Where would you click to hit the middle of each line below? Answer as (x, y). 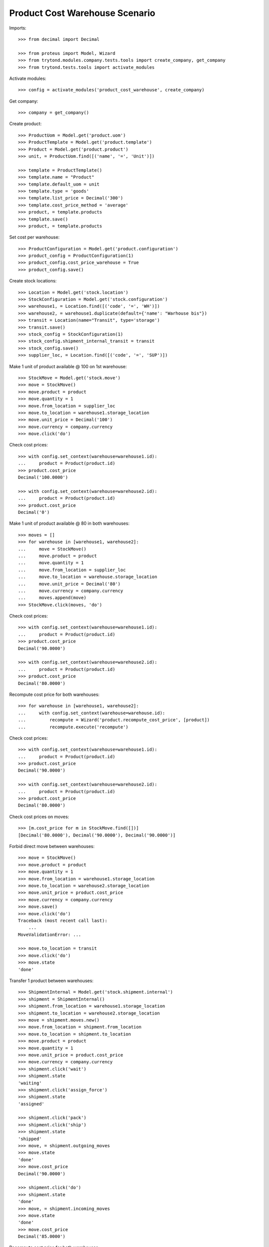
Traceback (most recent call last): (63, 921)
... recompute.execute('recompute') (73, 727)
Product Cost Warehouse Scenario (82, 13)
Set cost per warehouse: (34, 237)
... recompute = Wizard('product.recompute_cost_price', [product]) (114, 720)
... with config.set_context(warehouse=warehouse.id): (92, 713)
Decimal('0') (34, 512)
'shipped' (30, 1139)
